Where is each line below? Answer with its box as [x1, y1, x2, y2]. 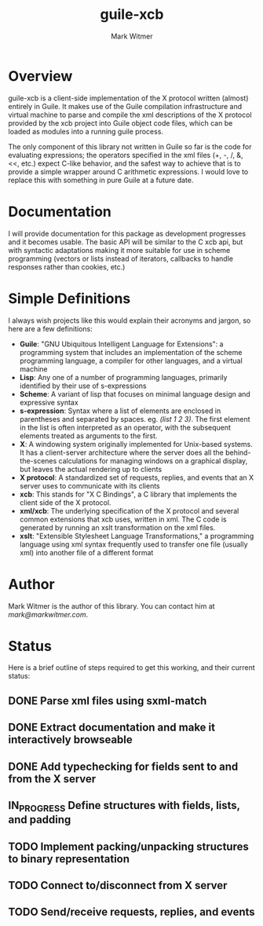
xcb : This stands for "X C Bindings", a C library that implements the [19, 489, 237, 499]
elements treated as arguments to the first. [19, 430, 158, 441]
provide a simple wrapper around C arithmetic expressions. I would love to [8, 167, 249, 176]
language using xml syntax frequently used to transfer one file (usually [19, 540, 249, 549]
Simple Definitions [8, 289, 131, 307]
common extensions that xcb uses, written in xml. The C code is [19, 514, 227, 524]
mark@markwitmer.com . [8, 609, 89, 619]
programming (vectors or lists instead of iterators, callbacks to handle [8, 254, 234, 263]
